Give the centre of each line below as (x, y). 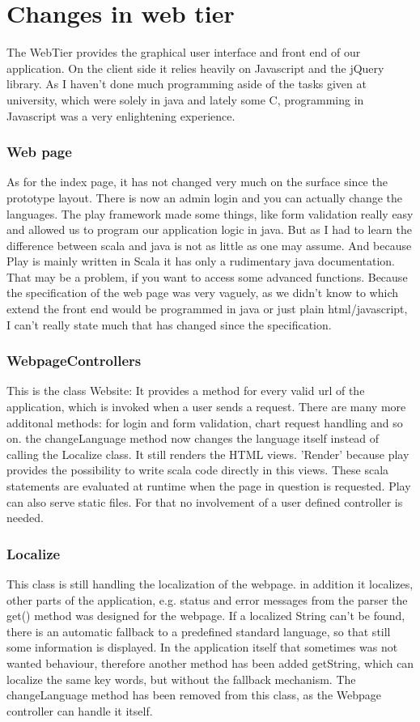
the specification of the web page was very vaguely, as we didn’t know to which (203, 293)
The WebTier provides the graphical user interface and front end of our (184, 52)
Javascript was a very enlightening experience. (121, 115)
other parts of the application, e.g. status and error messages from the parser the (207, 599)
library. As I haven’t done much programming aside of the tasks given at (187, 84)
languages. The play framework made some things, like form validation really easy (210, 213)
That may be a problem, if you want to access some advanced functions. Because (207, 276)
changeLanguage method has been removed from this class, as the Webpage (194, 695)
